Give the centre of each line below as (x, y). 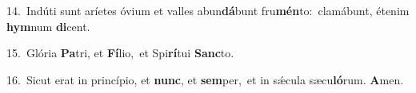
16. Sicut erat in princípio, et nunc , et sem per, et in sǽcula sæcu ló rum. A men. (205, 79)
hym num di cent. (48, 26)
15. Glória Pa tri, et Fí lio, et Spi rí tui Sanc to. (120, 53)
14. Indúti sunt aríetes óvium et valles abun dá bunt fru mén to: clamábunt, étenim (208, 10)
